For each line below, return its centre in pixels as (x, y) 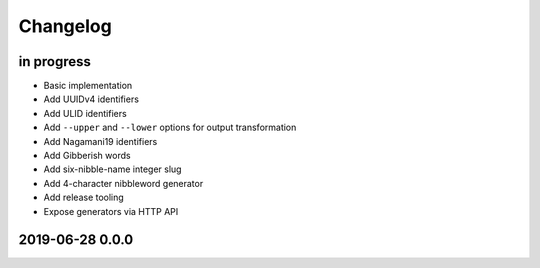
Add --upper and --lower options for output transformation (170, 127)
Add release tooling (83, 197)
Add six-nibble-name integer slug (112, 169)
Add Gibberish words (87, 156)
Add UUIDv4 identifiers (91, 99)
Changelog (65, 26)
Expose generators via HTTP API (111, 211)
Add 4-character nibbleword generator (123, 183)
